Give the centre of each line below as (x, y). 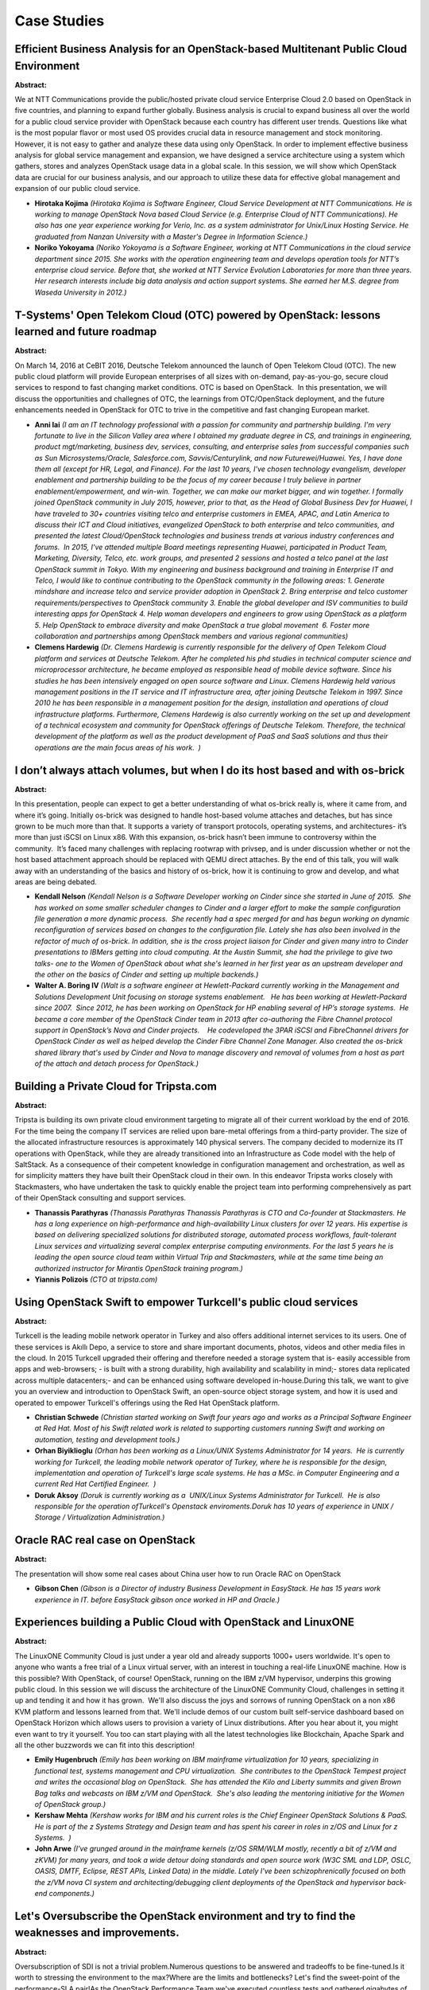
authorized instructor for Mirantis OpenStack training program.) (139, 1268)
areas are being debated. (56, 882)
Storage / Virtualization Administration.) (100, 1517)
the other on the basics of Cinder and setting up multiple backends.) (147, 974)
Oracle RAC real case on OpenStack (105, 1540)
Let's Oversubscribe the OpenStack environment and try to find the (185, 1916)
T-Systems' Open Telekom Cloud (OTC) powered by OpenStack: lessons (197, 315)
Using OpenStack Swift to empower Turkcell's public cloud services (186, 1302)
